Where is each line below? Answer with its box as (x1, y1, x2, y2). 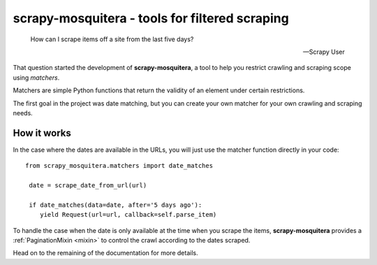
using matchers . (13, 73, 60, 82)
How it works (13, 127, 71, 139)
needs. (13, 108, 33, 117)
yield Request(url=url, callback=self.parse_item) (39, 210, 217, 219)
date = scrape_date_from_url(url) (29, 181, 147, 189)
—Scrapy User (302, 48, 345, 56)
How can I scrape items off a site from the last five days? (30, 35, 194, 43)
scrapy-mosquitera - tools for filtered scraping (13, 10, 289, 26)
